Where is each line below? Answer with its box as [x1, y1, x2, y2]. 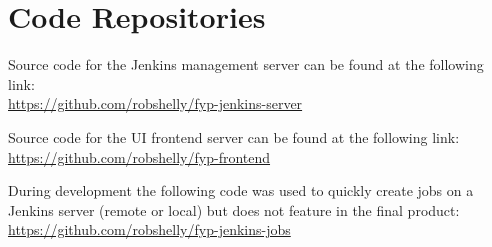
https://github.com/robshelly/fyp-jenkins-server [8, 93, 303, 114]
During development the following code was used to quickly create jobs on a [8, 180, 474, 201]
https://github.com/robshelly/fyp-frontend [8, 146, 271, 167]
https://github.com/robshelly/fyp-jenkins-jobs [8, 219, 291, 240]
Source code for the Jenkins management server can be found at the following [8, 54, 484, 75]
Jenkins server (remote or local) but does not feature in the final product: [8, 199, 460, 220]
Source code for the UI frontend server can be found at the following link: [8, 126, 460, 147]
